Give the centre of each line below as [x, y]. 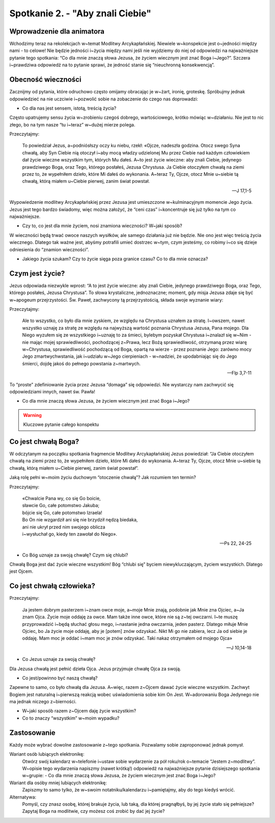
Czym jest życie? [37, 273]
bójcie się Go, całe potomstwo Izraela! [62, 513]
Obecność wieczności [45, 80]
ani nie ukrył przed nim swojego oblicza [64, 527]
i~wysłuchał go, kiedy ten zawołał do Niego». [70, 534]
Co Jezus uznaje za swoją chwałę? [59, 659]
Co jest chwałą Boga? [44, 442]
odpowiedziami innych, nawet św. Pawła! [52, 391]
